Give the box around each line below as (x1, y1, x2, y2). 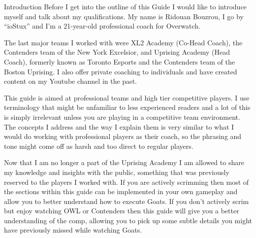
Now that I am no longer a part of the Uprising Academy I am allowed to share (4, 157, 244, 168)
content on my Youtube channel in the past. (4, 76, 137, 86)
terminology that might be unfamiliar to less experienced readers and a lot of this (4, 102, 251, 112)
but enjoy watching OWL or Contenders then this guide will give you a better (4, 205, 239, 216)
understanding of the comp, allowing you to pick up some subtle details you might (4, 215, 252, 225)
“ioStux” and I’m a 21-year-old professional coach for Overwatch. (4, 21, 200, 31)
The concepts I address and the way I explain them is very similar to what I (4, 121, 234, 132)
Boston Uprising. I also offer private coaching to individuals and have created (4, 66, 237, 76)
